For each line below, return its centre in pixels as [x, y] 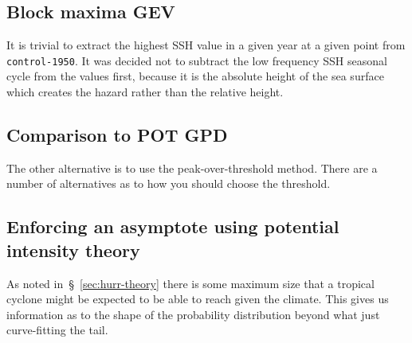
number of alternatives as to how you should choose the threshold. [169, 183]
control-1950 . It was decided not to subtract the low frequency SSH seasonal [197, 60]
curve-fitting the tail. [57, 330]
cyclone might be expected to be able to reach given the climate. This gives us [198, 299]
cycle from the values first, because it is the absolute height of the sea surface [195, 76]
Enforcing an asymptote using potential [173, 226]
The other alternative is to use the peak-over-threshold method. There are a [192, 168]
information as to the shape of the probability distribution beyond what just [193, 314]
